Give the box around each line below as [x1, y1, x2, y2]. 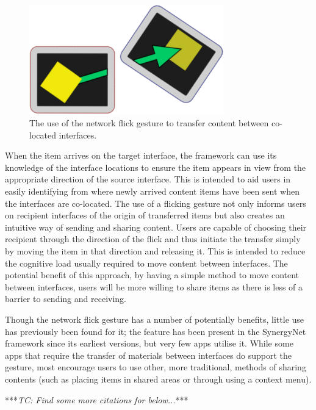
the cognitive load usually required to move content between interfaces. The [5, 256, 288, 269]
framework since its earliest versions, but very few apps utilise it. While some [5, 337, 293, 350]
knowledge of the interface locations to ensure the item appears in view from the [5, 160, 306, 173]
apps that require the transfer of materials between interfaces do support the [5, 348, 292, 361]
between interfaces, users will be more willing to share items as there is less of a [5, 280, 303, 293]
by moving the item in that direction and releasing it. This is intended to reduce [5, 245, 306, 257]
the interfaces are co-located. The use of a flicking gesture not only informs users [5, 196, 306, 209]
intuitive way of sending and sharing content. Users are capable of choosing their [5, 220, 307, 233]
